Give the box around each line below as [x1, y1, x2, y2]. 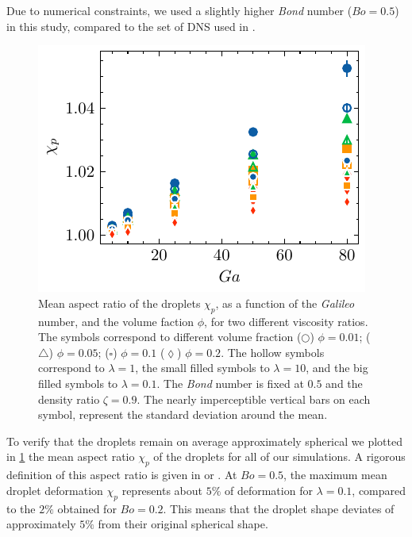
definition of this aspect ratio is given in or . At [6, 466, 237, 483]
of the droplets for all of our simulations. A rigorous [153, 448, 406, 465]
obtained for [57, 500, 117, 516]
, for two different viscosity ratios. [204, 313, 368, 329]
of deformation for [224, 481, 313, 498]
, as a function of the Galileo [215, 294, 355, 311]
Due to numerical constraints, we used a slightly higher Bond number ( [6, 2, 352, 18]
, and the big [306, 359, 368, 376]
